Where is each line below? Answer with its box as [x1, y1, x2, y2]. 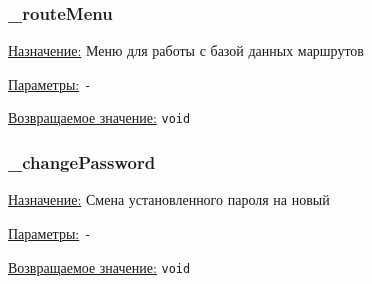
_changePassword [8, 150, 156, 175]
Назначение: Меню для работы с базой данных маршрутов [8, 40, 364, 61]
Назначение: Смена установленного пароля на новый [8, 189, 330, 210]
